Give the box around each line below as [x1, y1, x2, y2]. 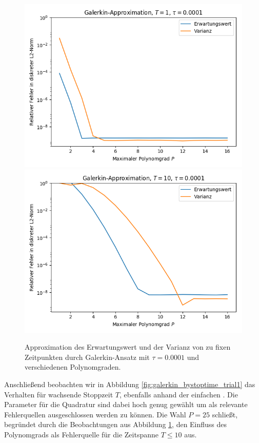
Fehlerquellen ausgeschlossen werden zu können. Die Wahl [4, 409, 186, 419]
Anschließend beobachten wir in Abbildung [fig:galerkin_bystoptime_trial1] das [4, 378, 255, 389]
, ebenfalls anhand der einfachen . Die [119, 389, 238, 399]
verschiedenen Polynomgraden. [25, 361, 121, 372]
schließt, [212, 409, 238, 419]
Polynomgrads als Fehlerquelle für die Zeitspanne [4, 429, 158, 439]
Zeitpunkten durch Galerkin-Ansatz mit [25, 351, 150, 362]
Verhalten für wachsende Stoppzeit [4, 389, 113, 399]
